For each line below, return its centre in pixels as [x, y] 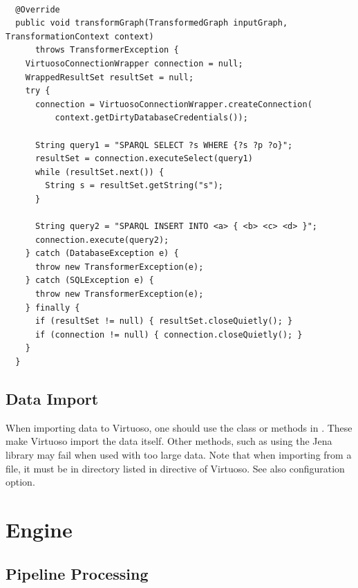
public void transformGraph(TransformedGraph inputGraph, [152, 23]
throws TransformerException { [107, 50]
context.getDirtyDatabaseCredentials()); [151, 118]
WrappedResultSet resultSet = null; [110, 77]
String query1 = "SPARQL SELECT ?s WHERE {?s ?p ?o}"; [164, 145]
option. [20, 482]
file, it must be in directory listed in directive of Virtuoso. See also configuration [175, 468]
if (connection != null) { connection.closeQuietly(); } [169, 334]
